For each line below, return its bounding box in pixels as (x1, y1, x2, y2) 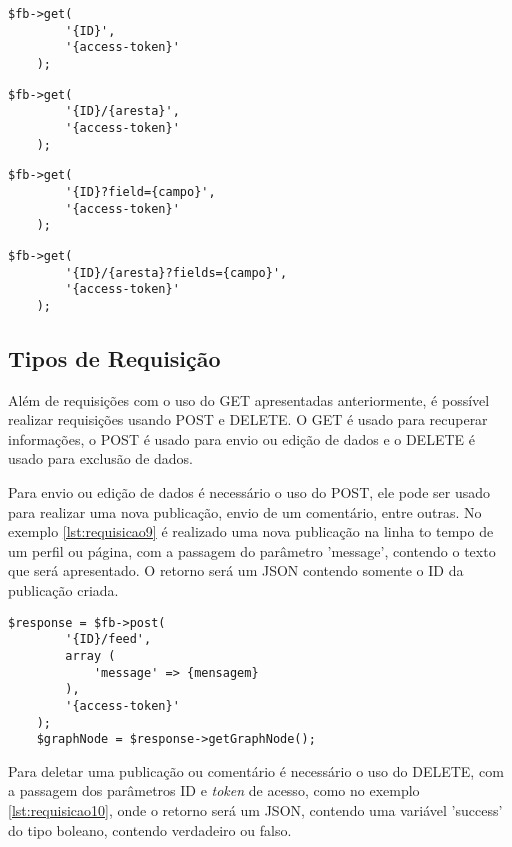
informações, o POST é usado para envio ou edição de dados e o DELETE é (8, 428, 475, 449)
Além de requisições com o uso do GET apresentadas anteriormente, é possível (8, 389, 490, 410)
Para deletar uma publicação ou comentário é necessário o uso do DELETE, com (8, 760, 504, 781)
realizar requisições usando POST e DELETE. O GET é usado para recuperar (8, 409, 488, 430)
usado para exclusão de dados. (8, 448, 193, 469)
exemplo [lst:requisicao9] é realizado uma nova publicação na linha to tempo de (8, 521, 494, 542)
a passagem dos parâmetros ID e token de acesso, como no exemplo (8, 780, 420, 801)
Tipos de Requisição (8, 342, 221, 373)
